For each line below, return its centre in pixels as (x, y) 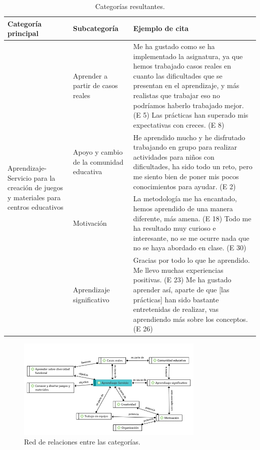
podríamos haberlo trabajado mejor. (188, 105)
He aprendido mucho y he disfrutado (189, 137)
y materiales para (34, 197)
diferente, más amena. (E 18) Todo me (192, 218)
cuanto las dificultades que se (178, 75)
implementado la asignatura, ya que (188, 56)
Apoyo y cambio (98, 152)
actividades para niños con (174, 156)
